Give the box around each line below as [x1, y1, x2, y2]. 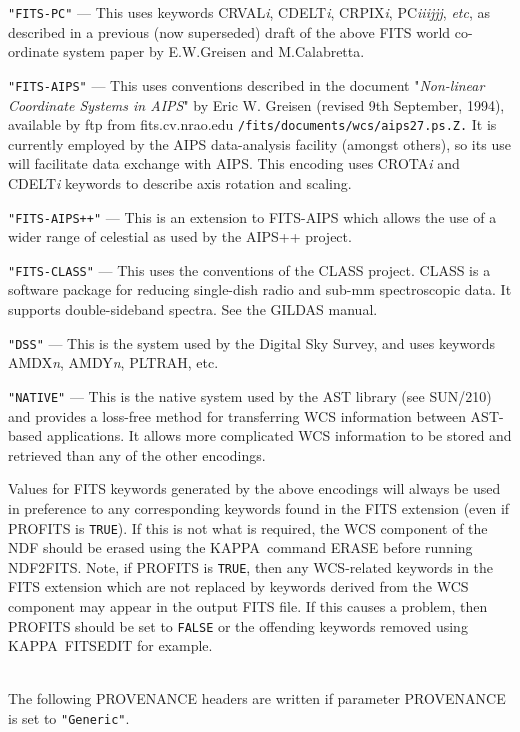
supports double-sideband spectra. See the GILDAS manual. [8, 299, 378, 320]
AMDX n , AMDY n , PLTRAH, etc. [8, 352, 219, 373]
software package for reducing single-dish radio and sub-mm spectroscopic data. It [8, 279, 512, 300]
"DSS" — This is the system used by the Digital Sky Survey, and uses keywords [8, 332, 495, 353]
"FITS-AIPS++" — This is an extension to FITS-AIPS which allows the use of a [8, 206, 497, 227]
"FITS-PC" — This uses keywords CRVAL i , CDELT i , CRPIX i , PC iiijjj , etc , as [8, 2, 491, 22]
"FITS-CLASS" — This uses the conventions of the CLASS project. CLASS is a [8, 259, 491, 280]
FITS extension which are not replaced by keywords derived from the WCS [8, 576, 469, 597]
